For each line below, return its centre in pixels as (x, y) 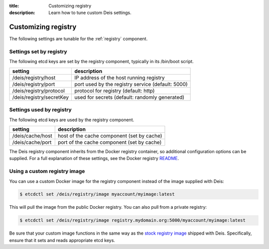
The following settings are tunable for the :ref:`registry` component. (78, 39)
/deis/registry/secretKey (41, 97)
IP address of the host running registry (120, 78)
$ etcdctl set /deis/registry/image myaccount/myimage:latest (97, 194)
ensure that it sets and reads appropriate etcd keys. (62, 240)
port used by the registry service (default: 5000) (131, 84)
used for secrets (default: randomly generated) (129, 97)
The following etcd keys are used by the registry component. (72, 120)
